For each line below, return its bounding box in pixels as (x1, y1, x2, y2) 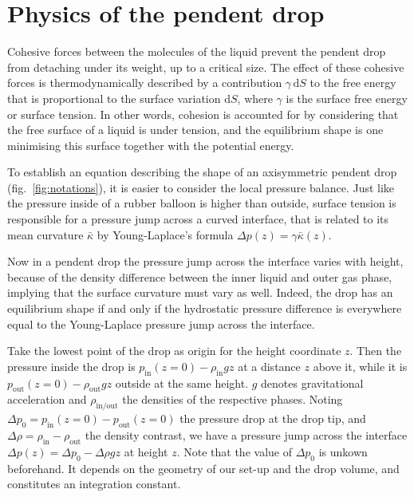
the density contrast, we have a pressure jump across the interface (85, 427, 408, 443)
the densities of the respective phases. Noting (122, 391, 343, 408)
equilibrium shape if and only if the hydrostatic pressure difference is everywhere (7, 300, 402, 317)
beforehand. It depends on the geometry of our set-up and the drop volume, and (7, 460, 400, 476)
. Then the (349, 342, 402, 359)
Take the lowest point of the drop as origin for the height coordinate (7, 342, 341, 359)
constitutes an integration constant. (7, 475, 181, 492)
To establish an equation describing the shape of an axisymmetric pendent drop (7, 164, 397, 180)
